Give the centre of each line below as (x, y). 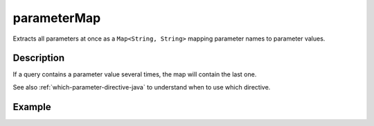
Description (39, 58)
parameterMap (57, 18)
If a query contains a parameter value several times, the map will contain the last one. (135, 74)
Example (32, 107)
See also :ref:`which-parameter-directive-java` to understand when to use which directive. (142, 87)
